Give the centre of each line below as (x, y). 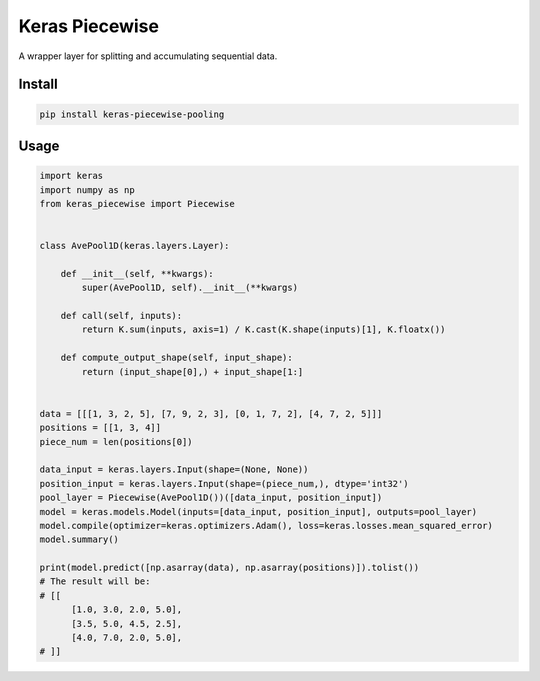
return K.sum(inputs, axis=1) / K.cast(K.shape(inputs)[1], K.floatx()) (263, 329)
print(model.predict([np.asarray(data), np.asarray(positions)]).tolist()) (229, 568)
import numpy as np (87, 189)
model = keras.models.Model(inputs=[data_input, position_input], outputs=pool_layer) (258, 511)
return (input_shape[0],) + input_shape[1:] (192, 371)
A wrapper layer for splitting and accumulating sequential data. (148, 56)
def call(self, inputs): (121, 316)
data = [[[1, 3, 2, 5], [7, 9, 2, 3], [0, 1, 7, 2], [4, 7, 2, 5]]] (211, 413)
